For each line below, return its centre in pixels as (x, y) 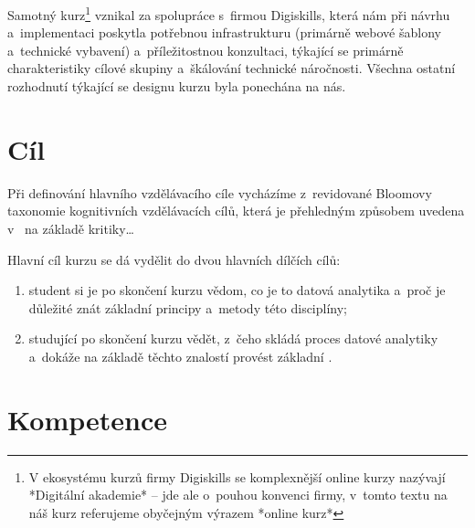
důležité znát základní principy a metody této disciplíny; (188, 307)
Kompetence (88, 419)
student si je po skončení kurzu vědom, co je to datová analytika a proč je (237, 290)
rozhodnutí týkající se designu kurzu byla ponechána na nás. (177, 86)
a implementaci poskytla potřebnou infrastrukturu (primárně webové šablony (224, 32)
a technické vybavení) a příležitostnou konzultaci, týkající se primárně (206, 50)
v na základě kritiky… (71, 228)
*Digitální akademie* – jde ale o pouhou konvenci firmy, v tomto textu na (238, 495)
